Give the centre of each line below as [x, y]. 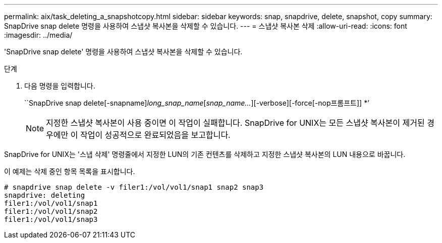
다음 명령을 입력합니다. [60, 86]
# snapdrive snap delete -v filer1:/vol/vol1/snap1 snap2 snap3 [134, 187]
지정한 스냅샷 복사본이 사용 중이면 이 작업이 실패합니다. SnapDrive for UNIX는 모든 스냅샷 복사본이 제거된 [235, 123]
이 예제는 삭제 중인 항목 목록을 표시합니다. [70, 171]
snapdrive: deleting [45, 195]
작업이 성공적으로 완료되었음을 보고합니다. [155, 135]
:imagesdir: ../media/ [38, 35]
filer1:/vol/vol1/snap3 [51, 219]
